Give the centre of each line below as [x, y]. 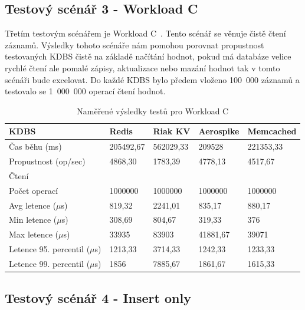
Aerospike [219, 131]
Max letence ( [34, 234]
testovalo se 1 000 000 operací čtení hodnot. [85, 91]
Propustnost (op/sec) [47, 161]
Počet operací [34, 190]
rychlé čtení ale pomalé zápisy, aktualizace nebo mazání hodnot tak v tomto [142, 67]
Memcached [272, 131]
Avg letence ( [33, 205]
